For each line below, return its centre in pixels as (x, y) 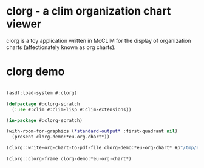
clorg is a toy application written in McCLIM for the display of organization (99, 40)
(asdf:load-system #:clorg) (42, 93)
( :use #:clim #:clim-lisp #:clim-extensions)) (72, 109)
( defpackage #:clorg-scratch (43, 104)
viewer (24, 24)
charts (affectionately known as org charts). (61, 47)
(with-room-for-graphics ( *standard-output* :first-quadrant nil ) (92, 131)
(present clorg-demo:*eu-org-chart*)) (61, 137)
